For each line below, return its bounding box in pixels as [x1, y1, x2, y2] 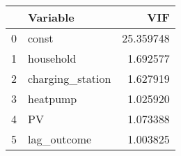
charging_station [28, 70, 111, 86]
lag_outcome [28, 131, 92, 147]
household [28, 50, 77, 66]
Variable [28, 9, 74, 25]
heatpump [28, 91, 77, 107]
